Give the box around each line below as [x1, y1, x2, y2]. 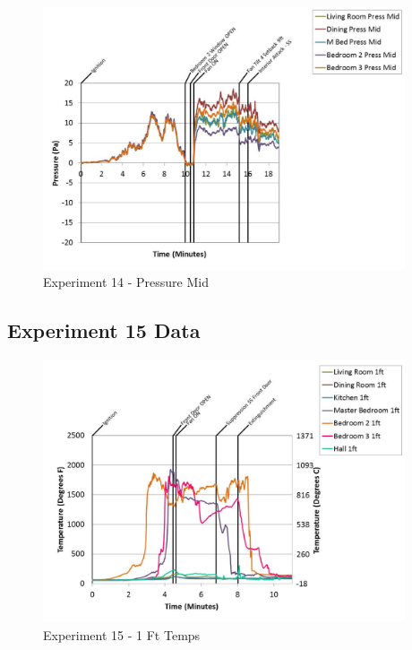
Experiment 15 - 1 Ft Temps [43, 625, 201, 644]
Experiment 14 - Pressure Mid [43, 273, 209, 291]
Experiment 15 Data [7, 316, 201, 344]
